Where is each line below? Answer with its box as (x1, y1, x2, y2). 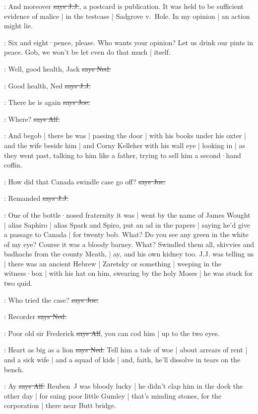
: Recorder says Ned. (4, 311, 67, 322)
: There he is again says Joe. (4, 97, 90, 107)
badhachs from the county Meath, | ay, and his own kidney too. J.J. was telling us (4, 248, 254, 259)
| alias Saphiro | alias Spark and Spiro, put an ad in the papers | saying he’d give (4, 219, 250, 230)
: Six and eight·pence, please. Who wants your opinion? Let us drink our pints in (4, 37, 253, 47)
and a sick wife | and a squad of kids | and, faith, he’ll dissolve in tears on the (4, 354, 241, 365)
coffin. (4, 160, 22, 170)
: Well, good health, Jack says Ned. (4, 63, 111, 74)
